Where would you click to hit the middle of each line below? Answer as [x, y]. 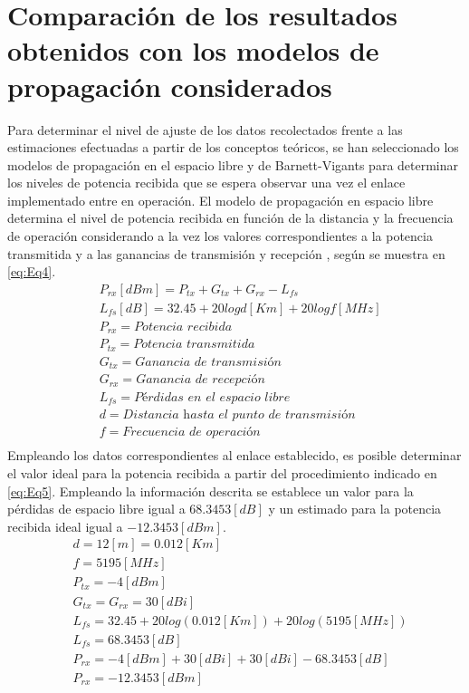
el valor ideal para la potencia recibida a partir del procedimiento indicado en [222, 473]
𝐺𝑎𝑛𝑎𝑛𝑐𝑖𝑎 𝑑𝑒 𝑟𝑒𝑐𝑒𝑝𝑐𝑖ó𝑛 [201, 380]
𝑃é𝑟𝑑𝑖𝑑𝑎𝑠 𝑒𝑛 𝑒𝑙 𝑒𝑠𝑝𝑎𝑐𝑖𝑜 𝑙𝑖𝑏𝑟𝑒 [212, 397]
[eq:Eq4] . [32, 271]
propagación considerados [170, 86]
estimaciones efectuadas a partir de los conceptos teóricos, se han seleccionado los [233, 147]
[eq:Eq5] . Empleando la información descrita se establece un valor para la [211, 491]
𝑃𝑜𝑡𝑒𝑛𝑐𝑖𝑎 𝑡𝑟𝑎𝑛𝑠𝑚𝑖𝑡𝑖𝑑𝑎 [194, 345]
